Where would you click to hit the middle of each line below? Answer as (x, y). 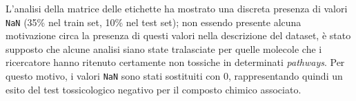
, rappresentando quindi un (285, 76)
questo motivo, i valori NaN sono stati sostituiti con (113, 76)
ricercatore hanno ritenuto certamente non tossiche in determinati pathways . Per (175, 62)
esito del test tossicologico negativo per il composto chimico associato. (154, 89)
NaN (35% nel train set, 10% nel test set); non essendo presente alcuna (154, 22)
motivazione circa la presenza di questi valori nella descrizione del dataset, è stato (178, 35)
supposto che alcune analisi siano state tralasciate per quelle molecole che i (164, 48)
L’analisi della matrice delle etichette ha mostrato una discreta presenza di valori (177, 8)
